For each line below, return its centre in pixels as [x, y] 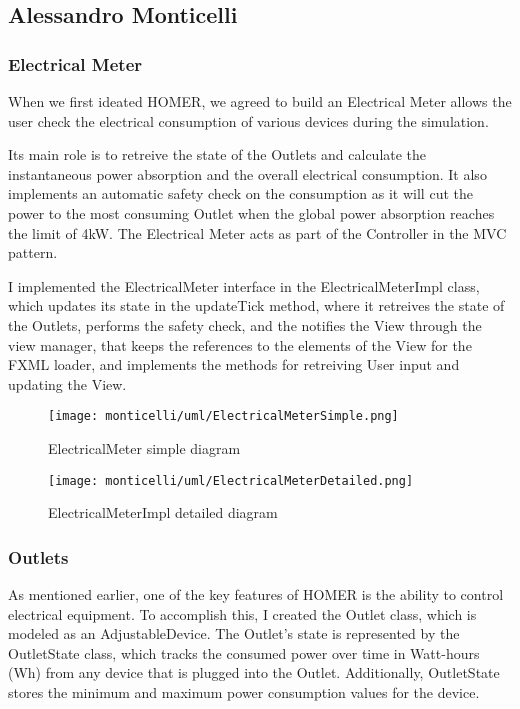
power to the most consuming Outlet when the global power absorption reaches [251, 212]
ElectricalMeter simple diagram [144, 447]
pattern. [33, 252]
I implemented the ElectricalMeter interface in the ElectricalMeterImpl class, [244, 285]
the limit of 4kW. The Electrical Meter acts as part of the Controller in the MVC [257, 232]
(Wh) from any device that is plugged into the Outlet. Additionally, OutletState [254, 672]
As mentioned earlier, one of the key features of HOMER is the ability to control [256, 594]
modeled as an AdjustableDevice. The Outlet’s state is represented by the [234, 633]
